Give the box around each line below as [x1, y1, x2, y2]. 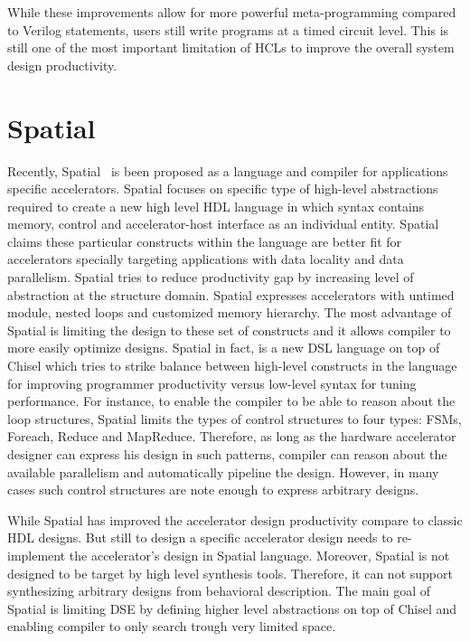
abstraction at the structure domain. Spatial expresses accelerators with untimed [7, 285, 455, 304]
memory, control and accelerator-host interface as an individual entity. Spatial [7, 214, 439, 233]
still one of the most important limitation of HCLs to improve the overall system [7, 38, 455, 57]
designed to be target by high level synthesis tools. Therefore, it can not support [7, 563, 453, 582]
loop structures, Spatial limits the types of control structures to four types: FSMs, [7, 409, 462, 428]
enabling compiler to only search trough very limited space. [7, 617, 336, 636]
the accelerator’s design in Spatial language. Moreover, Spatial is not [69, 545, 450, 564]
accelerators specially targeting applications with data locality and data [7, 250, 404, 269]
